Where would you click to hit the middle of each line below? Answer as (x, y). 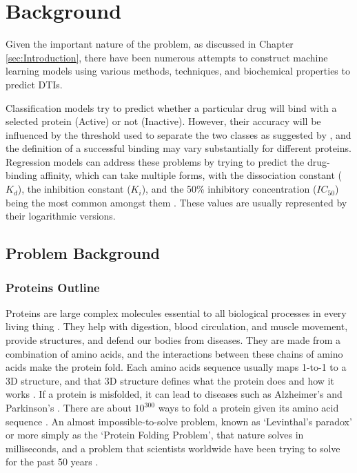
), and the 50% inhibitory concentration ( (229, 189)
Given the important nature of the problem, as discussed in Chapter (150, 44)
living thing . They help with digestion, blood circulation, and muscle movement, (177, 326)
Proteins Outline (53, 287)
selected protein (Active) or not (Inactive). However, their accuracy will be (163, 121)
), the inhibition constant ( (74, 189)
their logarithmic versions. (61, 216)
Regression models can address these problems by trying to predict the (155, 161)
